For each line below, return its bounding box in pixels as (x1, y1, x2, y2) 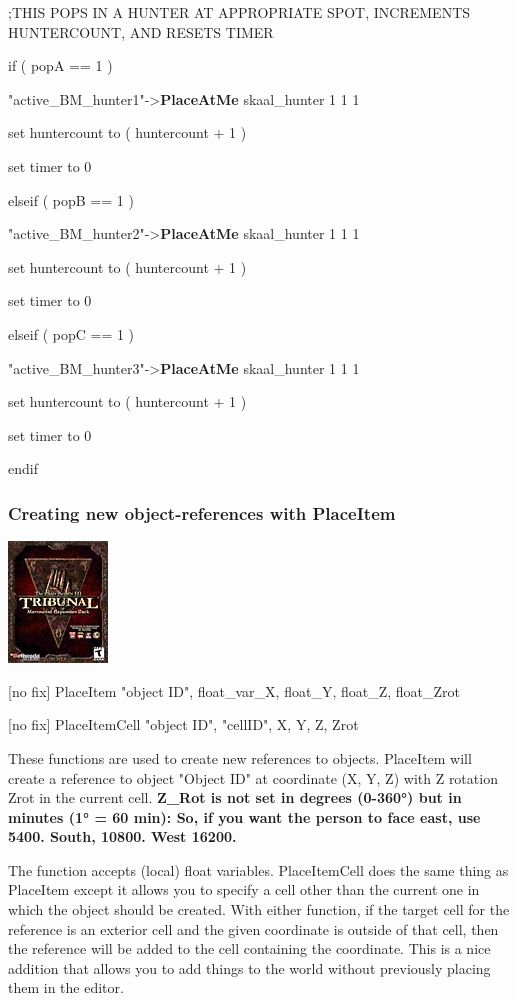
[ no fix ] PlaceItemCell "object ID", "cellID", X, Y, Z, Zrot (8, 714, 359, 735)
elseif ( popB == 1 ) (8, 189, 134, 210)
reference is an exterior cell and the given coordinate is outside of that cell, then (8, 918, 499, 939)
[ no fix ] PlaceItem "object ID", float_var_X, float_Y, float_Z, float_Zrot (8, 680, 460, 701)
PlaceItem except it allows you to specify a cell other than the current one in (8, 879, 480, 900)
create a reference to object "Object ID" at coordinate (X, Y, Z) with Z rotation (8, 767, 498, 788)
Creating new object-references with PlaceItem (8, 500, 396, 525)
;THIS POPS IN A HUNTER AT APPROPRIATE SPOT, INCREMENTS (8, 2, 471, 22)
